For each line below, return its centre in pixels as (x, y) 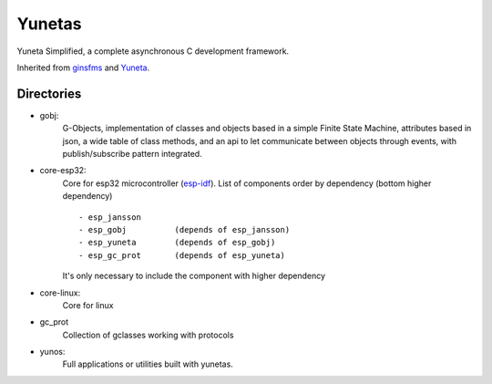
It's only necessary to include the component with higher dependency (194, 276)
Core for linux (88, 305)
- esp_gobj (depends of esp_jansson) (184, 229)
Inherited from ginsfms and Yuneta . (83, 67)
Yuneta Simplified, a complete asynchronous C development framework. (153, 51)
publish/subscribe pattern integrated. (132, 154)
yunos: (52, 352)
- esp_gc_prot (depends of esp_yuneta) (182, 255)
